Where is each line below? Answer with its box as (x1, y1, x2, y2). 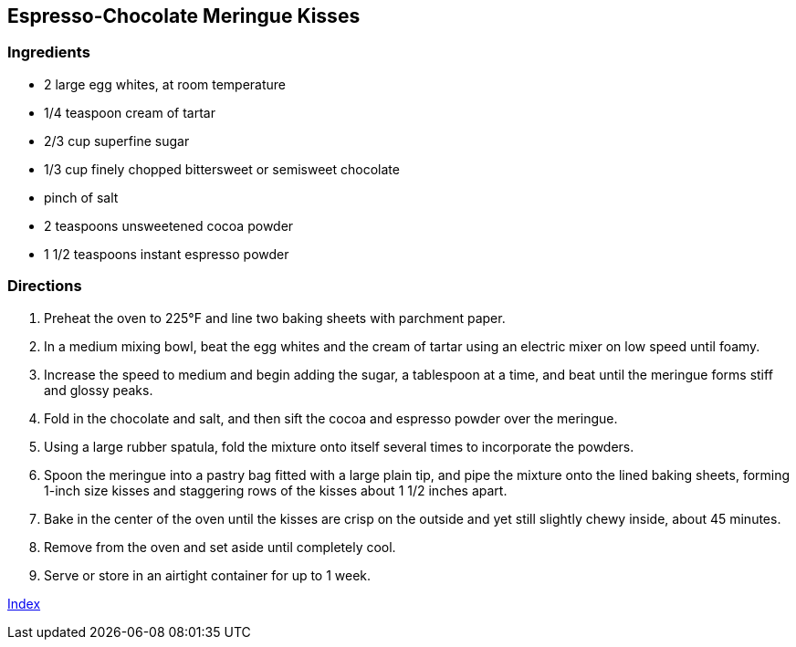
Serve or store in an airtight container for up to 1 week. (44, 567, 372, 583)
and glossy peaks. (44, 381, 153, 398)
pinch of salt (44, 189, 119, 205)
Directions (7, 277, 82, 296)
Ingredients (7, 43, 90, 62)
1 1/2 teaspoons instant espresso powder (44, 245, 289, 262)
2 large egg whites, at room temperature (44, 76, 287, 92)
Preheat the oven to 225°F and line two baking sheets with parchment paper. (44, 309, 506, 326)
